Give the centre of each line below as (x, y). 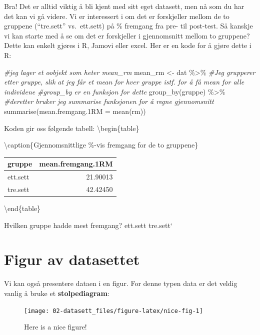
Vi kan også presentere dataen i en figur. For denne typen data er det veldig (121, 283)
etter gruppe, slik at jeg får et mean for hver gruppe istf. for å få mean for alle (124, 82)
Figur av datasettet (72, 259)
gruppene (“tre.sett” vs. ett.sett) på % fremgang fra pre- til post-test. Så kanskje (128, 26)
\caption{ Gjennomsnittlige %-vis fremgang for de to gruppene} (101, 145)
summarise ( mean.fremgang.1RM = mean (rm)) (75, 111)
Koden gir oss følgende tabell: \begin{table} (72, 128)
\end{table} (22, 208)
